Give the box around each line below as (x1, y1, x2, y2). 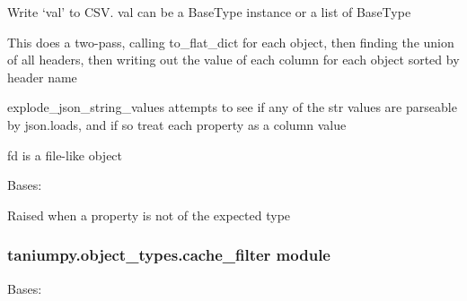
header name (7, 67, 77, 86)
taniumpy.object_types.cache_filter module (7, 244, 330, 266)
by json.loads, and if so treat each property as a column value (7, 115, 347, 133)
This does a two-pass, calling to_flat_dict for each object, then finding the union (7, 32, 454, 51)
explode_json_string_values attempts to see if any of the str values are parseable (7, 98, 457, 116)
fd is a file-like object (7, 145, 123, 164)
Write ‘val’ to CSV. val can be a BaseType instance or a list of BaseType (7, 3, 411, 21)
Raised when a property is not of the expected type (7, 205, 291, 224)
